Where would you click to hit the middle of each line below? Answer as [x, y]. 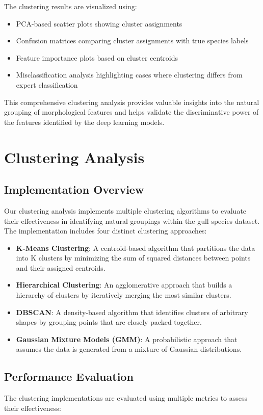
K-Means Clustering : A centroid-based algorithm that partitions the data [136, 248]
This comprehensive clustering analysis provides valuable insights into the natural [132, 102]
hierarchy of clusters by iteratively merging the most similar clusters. [124, 295]
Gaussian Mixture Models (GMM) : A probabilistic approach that [127, 339]
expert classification [47, 84]
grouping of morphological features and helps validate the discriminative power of [131, 112]
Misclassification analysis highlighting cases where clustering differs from [129, 75]
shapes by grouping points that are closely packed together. [109, 322]
